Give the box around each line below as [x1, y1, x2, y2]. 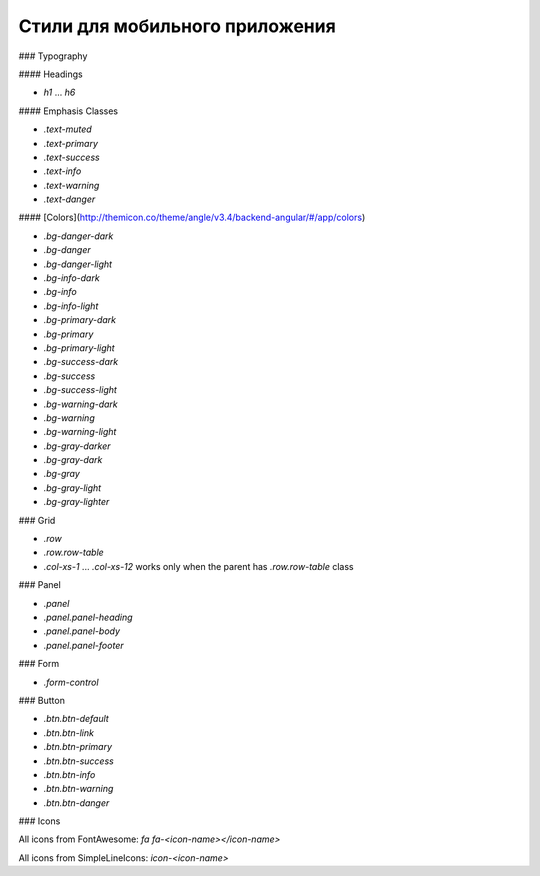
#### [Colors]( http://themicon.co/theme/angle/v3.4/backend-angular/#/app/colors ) [18, 211, 366, 224]
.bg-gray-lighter [43, 496, 110, 508]
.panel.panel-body [43, 625, 120, 637]
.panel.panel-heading [43, 611, 134, 623]
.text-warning [43, 179, 100, 191]
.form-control [43, 676, 99, 688]
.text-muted [43, 123, 92, 135]
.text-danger [43, 193, 96, 205]
